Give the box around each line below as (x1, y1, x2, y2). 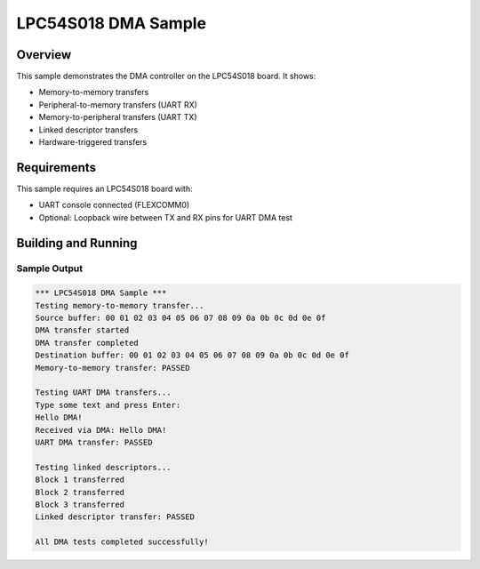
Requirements (16, 160, 97, 175)
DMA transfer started (35, 325, 130, 335)
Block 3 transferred (35, 499, 124, 509)
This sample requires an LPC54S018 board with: (16, 183, 193, 194)
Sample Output (16, 262, 84, 275)
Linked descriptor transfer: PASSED (35, 512, 196, 522)
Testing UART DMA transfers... (35, 388, 172, 397)
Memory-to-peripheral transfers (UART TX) (38, 112, 197, 123)
